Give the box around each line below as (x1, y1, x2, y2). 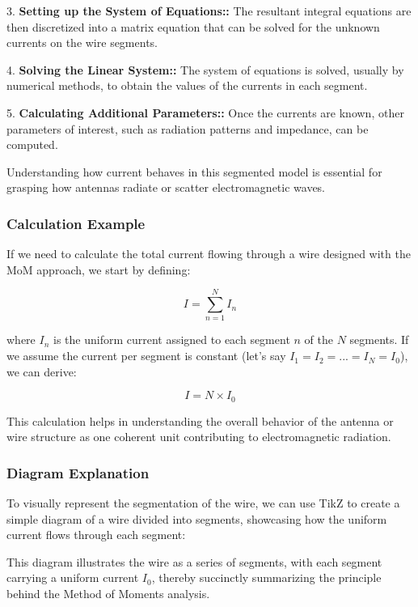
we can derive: (6, 363, 77, 380)
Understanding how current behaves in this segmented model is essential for (6, 163, 382, 180)
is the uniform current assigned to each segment (53, 331, 290, 348)
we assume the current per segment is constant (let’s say (6, 347, 286, 364)
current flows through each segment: (6, 526, 186, 543)
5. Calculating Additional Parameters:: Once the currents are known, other (6, 104, 404, 121)
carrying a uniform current (6, 569, 139, 586)
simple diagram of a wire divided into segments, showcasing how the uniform (6, 510, 387, 527)
